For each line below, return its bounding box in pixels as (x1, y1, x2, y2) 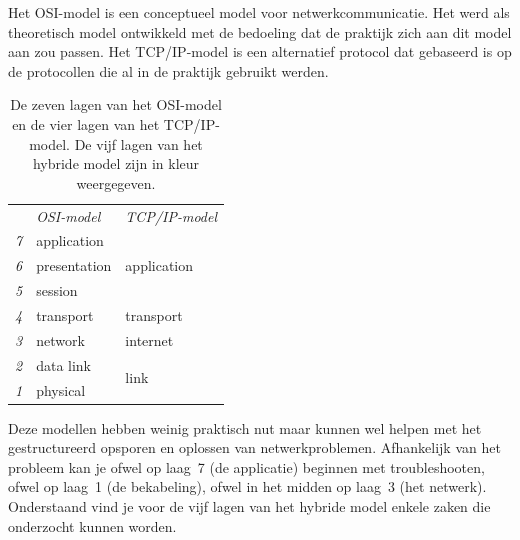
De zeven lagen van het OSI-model (10, 94, 222, 115)
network (36, 329, 85, 350)
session (36, 280, 78, 301)
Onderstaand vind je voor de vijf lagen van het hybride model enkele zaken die (8, 495, 491, 516)
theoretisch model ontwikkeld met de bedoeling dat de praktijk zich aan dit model (8, 21, 512, 42)
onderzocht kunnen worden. (8, 515, 177, 536)
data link (36, 354, 92, 375)
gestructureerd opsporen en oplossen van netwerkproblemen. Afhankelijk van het (8, 437, 501, 458)
